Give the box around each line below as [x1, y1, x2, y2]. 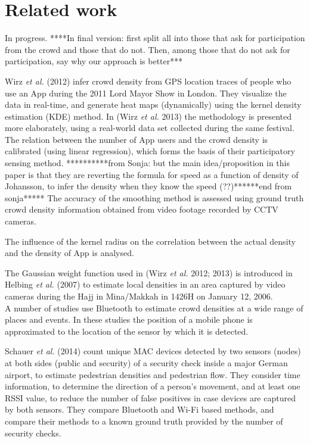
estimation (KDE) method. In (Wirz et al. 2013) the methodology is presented [5, 110, 292, 122]
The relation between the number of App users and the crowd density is [5, 133, 268, 145]
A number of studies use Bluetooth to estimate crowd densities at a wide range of [5, 301, 303, 314]
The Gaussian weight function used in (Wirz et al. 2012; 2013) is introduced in [5, 266, 293, 279]
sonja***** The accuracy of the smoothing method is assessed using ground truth [5, 191, 304, 204]
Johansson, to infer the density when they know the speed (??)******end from [5, 180, 292, 192]
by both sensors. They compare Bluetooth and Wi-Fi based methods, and [5, 403, 274, 416]
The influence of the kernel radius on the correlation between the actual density [5, 235, 296, 247]
